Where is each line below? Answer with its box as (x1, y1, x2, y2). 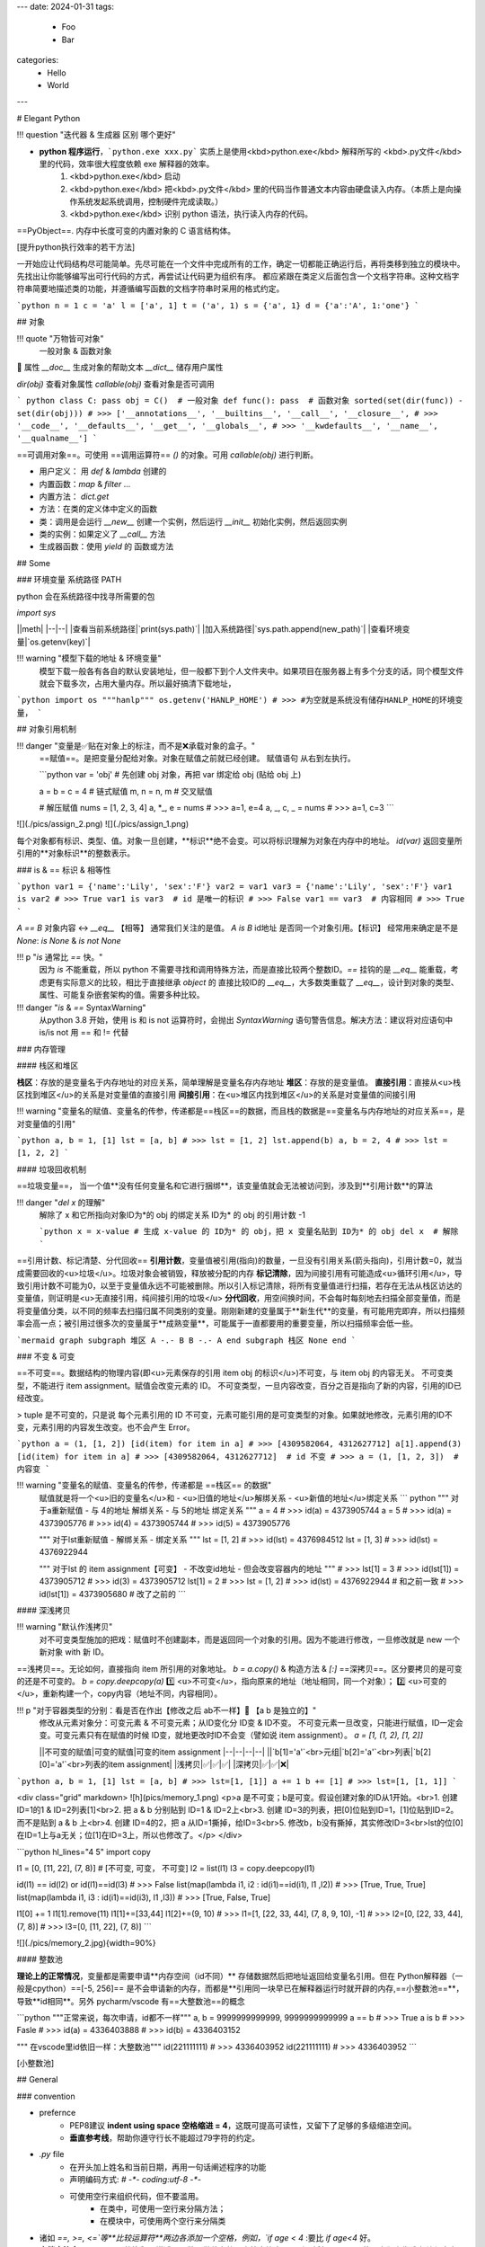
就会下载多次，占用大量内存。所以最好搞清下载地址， (39, 678, 236, 688)
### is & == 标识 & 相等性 (16, 864, 111, 875)
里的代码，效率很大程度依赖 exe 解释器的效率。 (39, 158, 215, 169)
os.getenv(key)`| (30, 636, 91, 647)
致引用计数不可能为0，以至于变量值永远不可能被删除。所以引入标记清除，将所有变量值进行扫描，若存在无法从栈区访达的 (16, 1280, 463, 1291)
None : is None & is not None (16, 935, 121, 946)
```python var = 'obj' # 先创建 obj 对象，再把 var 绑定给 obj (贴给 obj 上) (39, 769, 302, 780)
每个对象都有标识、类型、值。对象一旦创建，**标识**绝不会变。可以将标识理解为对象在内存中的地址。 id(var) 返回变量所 (16, 835, 463, 846)
